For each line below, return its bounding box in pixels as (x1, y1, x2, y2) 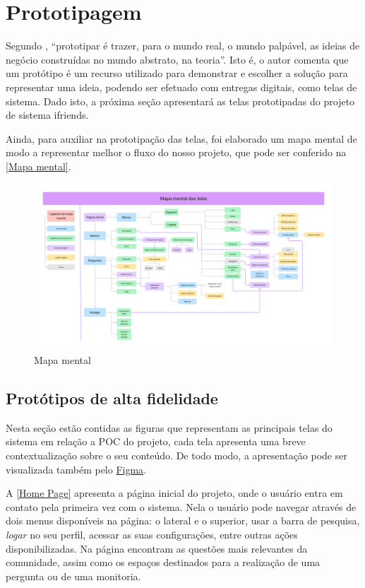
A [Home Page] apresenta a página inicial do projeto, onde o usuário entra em (6, 486, 343, 500)
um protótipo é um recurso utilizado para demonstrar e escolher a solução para (6, 66, 348, 81)
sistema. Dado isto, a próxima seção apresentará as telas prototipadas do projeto (6, 93, 355, 108)
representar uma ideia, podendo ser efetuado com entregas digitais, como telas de (6, 79, 357, 94)
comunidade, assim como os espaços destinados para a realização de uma (6, 555, 321, 570)
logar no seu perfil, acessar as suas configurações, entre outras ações (6, 527, 298, 542)
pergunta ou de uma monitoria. (6, 568, 141, 583)
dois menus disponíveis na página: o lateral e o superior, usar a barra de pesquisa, (6, 513, 360, 528)
